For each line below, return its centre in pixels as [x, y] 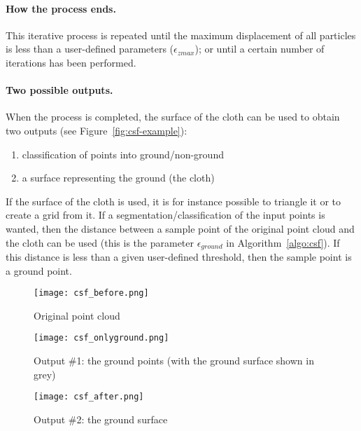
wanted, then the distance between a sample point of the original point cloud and [180, 228]
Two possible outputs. [59, 90]
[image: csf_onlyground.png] [101, 338]
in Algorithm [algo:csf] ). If [283, 242]
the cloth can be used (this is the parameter [100, 242]
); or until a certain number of [260, 49]
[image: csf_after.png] [89, 397]
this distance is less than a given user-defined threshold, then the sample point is [179, 256]
